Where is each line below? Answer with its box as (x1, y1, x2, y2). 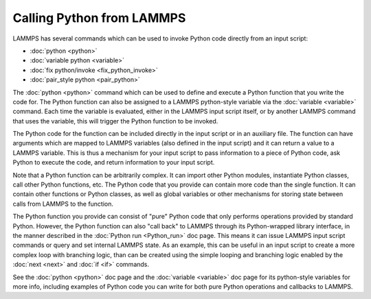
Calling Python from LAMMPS (12, 10, 186, 25)
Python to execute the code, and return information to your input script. (12, 158, 215, 167)
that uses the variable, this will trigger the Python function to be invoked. (12, 117, 218, 125)
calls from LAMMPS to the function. (12, 200, 113, 208)
